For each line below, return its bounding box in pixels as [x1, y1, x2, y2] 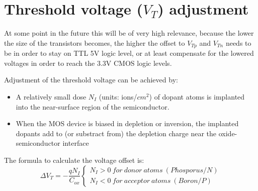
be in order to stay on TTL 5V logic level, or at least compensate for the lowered [4, 48, 254, 58]
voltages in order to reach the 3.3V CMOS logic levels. [4, 57, 172, 68]
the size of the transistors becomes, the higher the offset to [4, 37, 185, 48]
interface [62, 138, 89, 148]
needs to [225, 37, 251, 48]
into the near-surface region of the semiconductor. [16, 101, 169, 112]
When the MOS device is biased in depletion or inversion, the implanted [16, 118, 239, 129]
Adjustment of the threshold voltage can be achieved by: [4, 74, 178, 85]
